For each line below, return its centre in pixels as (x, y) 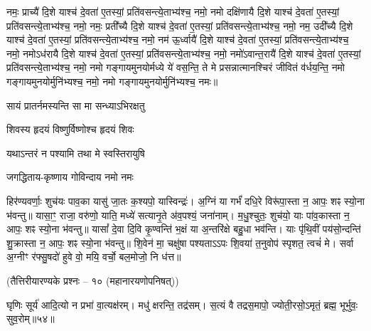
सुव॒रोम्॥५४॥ (31, 319)
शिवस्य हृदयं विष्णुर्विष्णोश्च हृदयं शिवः (70, 129)
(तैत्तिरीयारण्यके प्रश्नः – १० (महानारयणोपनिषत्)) (93, 280)
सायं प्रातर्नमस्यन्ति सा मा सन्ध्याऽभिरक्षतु (76, 105)
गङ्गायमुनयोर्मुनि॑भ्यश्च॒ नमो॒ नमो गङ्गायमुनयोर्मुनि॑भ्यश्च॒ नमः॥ (112, 81)
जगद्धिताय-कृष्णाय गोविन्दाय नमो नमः (70, 177)
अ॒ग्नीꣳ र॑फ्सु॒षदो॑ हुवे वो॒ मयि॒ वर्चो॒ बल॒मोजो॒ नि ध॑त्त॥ (94, 257)
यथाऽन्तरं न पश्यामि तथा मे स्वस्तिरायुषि (76, 153)
